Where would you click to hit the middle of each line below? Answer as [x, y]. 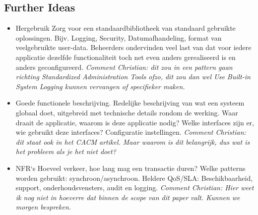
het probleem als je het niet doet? [66, 151]
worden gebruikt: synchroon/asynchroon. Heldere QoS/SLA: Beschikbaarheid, [134, 178]
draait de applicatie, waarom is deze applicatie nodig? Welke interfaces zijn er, [135, 122]
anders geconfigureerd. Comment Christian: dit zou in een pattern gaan [124, 67]
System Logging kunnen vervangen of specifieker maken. [100, 86]
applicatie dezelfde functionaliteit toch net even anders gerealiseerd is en [126, 57]
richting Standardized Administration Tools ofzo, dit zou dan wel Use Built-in [133, 77]
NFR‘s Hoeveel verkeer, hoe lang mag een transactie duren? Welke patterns [130, 168]
